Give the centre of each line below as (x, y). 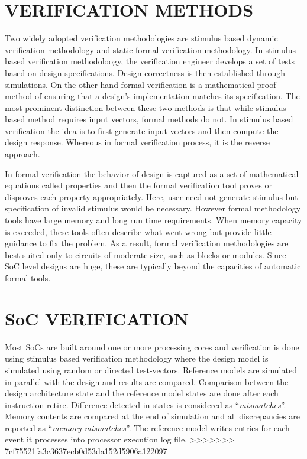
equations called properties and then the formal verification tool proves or (138, 185)
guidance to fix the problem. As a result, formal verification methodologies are (147, 243)
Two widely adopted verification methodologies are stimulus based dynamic (141, 38)
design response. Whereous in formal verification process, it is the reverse (138, 142)
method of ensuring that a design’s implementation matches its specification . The (152, 96)
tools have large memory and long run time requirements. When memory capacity (153, 220)
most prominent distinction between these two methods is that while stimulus (146, 107)
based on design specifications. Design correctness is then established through (145, 72)
